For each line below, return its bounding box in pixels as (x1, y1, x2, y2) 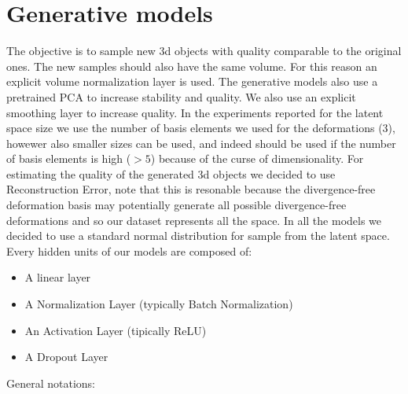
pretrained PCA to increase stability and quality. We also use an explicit (6, 88, 356, 105)
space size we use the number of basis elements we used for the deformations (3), (6, 120, 395, 136)
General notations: (6, 374, 96, 391)
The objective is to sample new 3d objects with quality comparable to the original (6, 42, 402, 59)
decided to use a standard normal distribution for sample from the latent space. (6, 227, 390, 244)
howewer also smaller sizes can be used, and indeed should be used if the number (6, 134, 396, 151)
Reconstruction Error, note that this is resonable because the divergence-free (6, 181, 376, 197)
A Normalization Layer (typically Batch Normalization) (24, 296, 293, 312)
